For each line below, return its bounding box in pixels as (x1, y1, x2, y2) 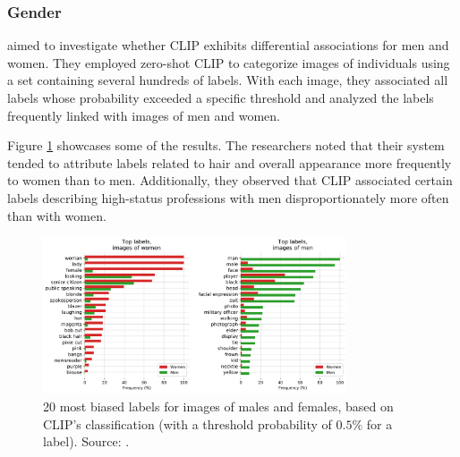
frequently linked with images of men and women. (7, 106, 281, 124)
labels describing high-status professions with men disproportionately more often (7, 188, 449, 207)
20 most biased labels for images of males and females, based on (43, 396, 394, 415)
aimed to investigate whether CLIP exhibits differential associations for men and (7, 36, 449, 55)
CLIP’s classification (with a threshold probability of (43, 414, 332, 433)
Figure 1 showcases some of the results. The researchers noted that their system (7, 136, 445, 155)
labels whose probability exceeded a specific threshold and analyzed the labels (7, 89, 434, 106)
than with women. (7, 206, 106, 224)
